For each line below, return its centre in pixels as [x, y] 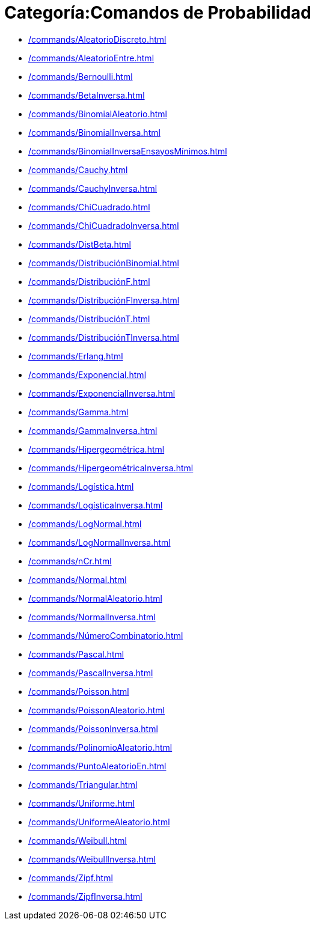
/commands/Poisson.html [79, 691]
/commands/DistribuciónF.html [89, 281]
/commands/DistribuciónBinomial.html [104, 263]
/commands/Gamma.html [78, 412]
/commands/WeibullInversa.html [92, 859]
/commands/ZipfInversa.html [85, 896]
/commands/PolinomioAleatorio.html [100, 747]
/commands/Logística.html [81, 486]
